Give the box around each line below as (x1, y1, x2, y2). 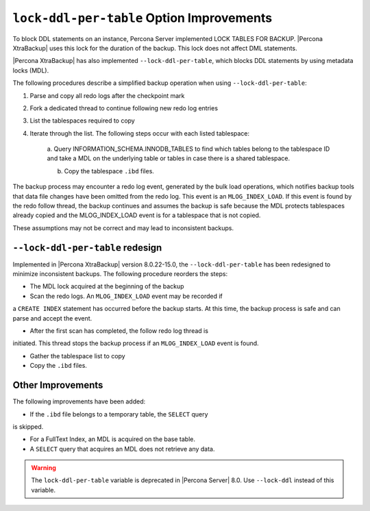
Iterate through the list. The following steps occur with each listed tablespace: (29, 129, 250, 137)
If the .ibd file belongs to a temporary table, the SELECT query (29, 410, 208, 418)
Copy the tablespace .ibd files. (64, 166, 154, 175)
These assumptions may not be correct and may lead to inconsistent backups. (12, 223, 234, 232)
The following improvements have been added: (12, 397, 146, 406)
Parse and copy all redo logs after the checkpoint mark (29, 91, 185, 99)
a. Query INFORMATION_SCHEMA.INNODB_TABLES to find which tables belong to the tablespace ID (47, 145, 330, 153)
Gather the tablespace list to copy (29, 351, 126, 360)
